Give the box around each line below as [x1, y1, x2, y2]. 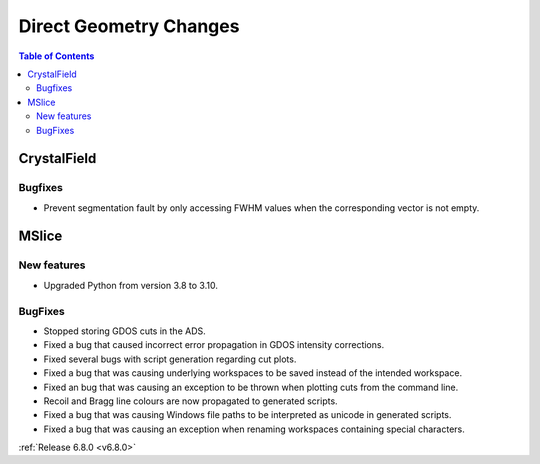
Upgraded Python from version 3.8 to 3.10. [43, 279, 219, 291]
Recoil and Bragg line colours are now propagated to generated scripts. [43, 395, 339, 407]
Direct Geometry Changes [18, 15, 240, 37]
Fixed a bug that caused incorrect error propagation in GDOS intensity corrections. [43, 339, 385, 351]
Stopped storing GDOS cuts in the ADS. [43, 325, 207, 337]
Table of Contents [18, 50, 95, 62]
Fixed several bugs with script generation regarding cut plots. [43, 353, 297, 365]
